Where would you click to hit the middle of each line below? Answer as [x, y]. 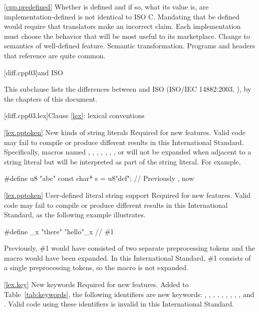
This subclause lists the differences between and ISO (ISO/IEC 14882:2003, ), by [128, 89]
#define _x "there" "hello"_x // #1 [59, 231]
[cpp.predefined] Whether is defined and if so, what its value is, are [106, 6]
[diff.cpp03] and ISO [34, 72]
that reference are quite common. [55, 55]
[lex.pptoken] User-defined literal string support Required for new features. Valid [127, 195]
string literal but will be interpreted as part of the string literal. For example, [123, 161]
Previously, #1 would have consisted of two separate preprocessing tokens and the [129, 248]
